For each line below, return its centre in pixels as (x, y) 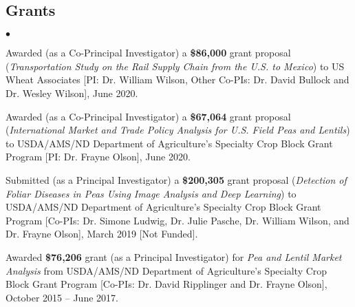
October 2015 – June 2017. (62, 297)
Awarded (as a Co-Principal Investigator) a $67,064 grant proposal (148, 116)
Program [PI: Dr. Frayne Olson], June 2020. (98, 157)
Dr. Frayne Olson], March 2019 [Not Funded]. (102, 234)
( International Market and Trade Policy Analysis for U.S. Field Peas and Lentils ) (178, 130)
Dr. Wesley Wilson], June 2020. (72, 93)
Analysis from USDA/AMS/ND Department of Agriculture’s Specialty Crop (166, 270)
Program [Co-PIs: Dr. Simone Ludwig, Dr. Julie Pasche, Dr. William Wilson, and (177, 220)
